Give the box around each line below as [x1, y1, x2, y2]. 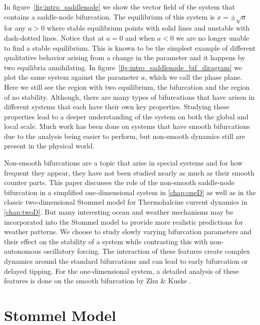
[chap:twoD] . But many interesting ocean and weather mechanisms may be [4, 207, 233, 217]
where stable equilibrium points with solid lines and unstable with [47, 23, 250, 33]
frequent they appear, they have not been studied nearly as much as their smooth [4, 167, 254, 178]
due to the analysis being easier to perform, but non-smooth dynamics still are [4, 130, 245, 141]
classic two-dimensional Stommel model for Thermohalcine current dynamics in [4, 197, 247, 207]
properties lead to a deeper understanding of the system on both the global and [4, 111, 248, 121]
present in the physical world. [4, 140, 95, 151]
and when [125, 32, 155, 43]
